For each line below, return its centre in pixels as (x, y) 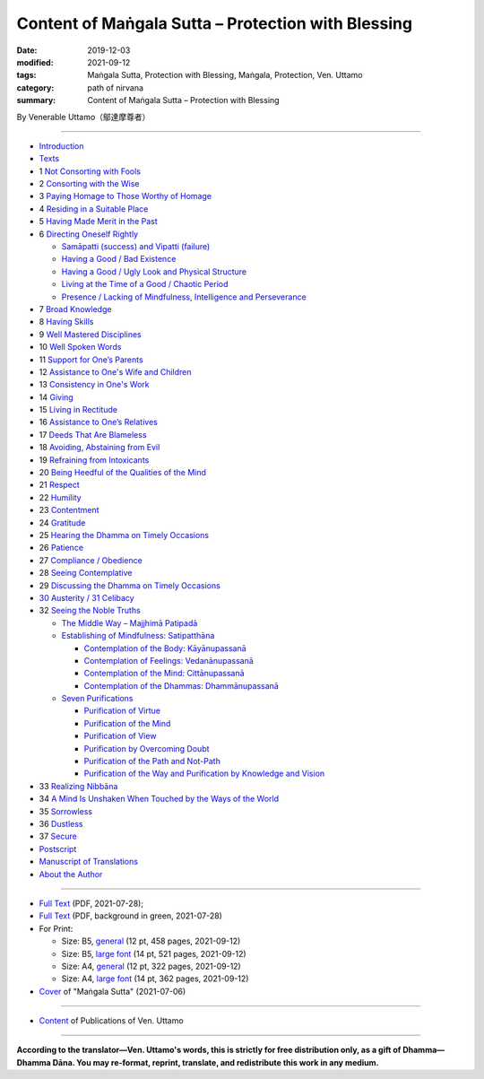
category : (35, 87)
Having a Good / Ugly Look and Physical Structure (154, 271)
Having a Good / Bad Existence (119, 259)
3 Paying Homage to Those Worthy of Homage (125, 196)
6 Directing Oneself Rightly (89, 234)
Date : (27, 50)
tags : (26, 75)
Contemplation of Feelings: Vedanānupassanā (169, 660)
